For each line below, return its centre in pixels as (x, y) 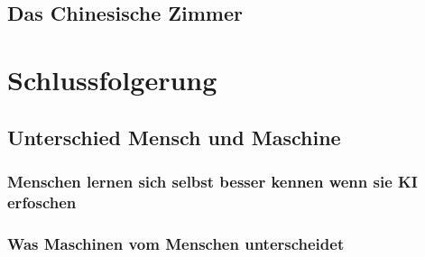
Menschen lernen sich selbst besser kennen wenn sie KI (212, 181)
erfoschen (42, 202)
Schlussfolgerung (112, 79)
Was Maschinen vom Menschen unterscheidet (176, 243)
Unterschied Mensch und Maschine (174, 137)
